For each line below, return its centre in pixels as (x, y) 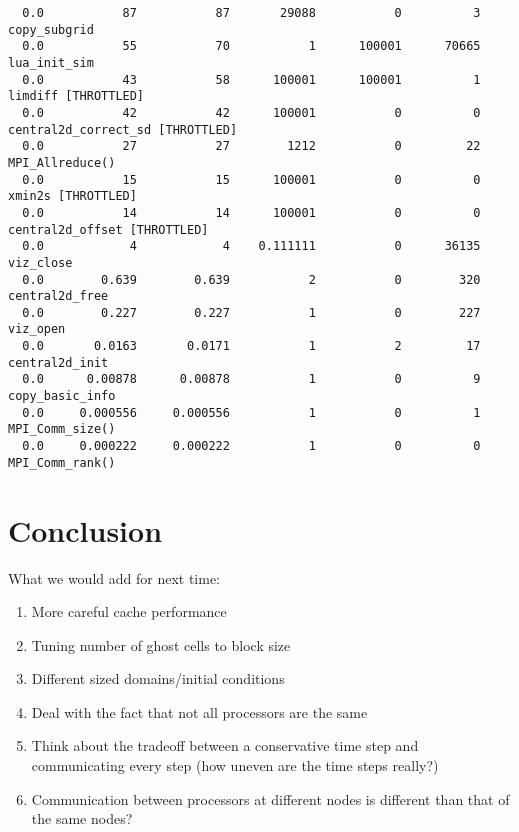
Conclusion (85, 529)
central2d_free (58, 296)
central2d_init (58, 362)
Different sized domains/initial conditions (158, 678)
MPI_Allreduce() (62, 162)
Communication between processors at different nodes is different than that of (270, 798)
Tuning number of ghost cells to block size (161, 644)
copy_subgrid (51, 29)
